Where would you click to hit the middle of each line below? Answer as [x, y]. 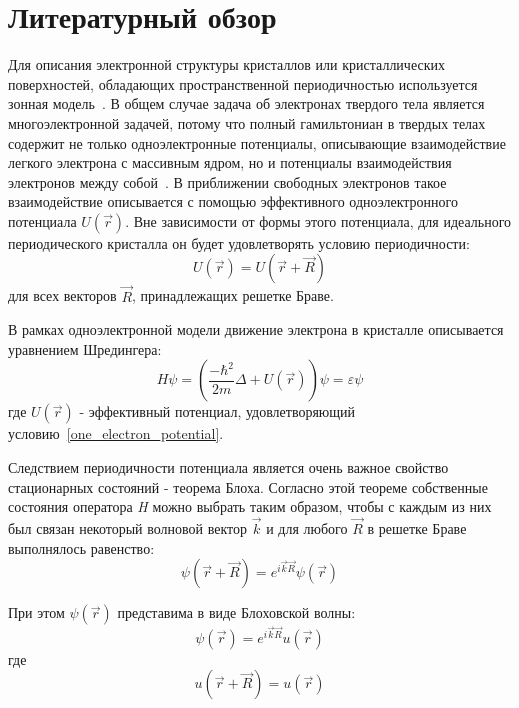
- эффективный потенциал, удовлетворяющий [217, 411]
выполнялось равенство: [81, 547]
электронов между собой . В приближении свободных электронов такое [227, 181]
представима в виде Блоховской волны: [236, 612]
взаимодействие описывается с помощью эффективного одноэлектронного [233, 201]
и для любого [307, 528]
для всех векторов [62, 295]
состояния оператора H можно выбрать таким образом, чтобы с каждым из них [250, 506]
